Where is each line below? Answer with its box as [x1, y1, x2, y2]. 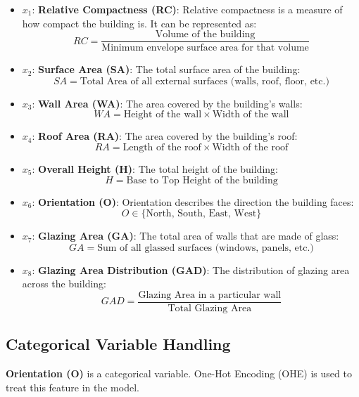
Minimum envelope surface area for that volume [101, 43, 309, 53]
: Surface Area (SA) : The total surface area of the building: [32, 62, 301, 77]
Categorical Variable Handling [6, 333, 231, 355]
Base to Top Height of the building [126, 175, 278, 186]
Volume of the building [155, 30, 256, 40]
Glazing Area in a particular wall [138, 290, 282, 300]
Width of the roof [212, 143, 289, 153]
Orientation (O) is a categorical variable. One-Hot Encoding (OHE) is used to [6, 366, 352, 381]
